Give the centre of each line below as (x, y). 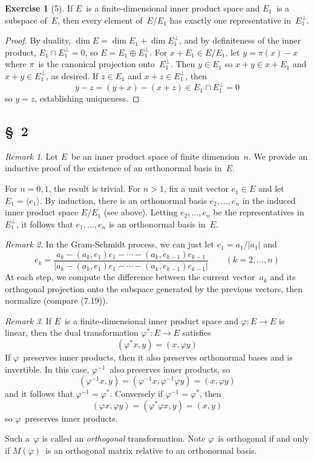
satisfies (197, 332)
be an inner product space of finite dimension (155, 156)
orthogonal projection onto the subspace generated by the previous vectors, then (154, 288)
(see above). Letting (141, 212)
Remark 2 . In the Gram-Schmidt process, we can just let (110, 244)
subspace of (26, 20)
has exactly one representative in (231, 20)
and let (271, 188)
